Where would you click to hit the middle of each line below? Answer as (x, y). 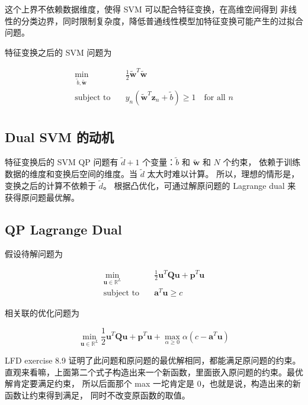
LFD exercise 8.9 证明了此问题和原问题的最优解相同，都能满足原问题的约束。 (153, 360)
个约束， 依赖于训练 (262, 162)
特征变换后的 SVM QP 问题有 (62, 162)
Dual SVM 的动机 (60, 137)
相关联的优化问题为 (42, 313)
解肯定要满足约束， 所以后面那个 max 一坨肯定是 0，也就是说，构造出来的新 (153, 383)
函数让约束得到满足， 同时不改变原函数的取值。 (97, 395)
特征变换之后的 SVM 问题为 (58, 52)
